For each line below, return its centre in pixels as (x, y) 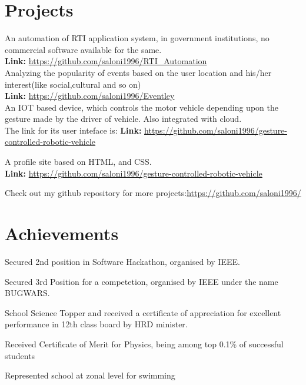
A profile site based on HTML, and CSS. (78, 162)
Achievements (62, 233)
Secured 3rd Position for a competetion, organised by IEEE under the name (142, 281)
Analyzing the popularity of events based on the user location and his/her (138, 72)
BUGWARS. (27, 293)
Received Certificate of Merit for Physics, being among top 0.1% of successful (144, 343)
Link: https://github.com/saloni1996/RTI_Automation (106, 61)
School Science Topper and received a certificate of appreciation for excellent (143, 312)
